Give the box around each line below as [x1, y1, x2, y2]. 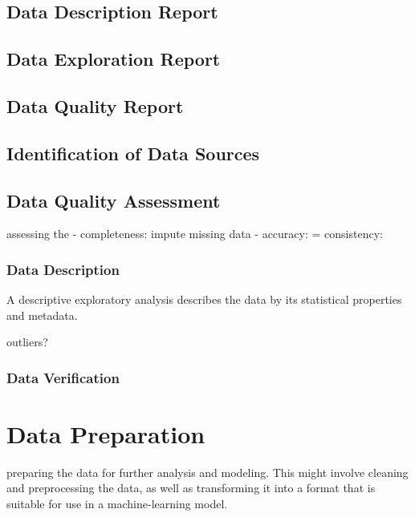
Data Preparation [6, 417, 205, 450]
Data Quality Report [6, 93, 184, 118]
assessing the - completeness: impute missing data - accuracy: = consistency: [6, 225, 383, 242]
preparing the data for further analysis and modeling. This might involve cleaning [6, 463, 409, 480]
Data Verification [6, 367, 120, 387]
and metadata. [6, 306, 78, 323]
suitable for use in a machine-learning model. [6, 495, 228, 512]
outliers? [6, 333, 48, 350]
